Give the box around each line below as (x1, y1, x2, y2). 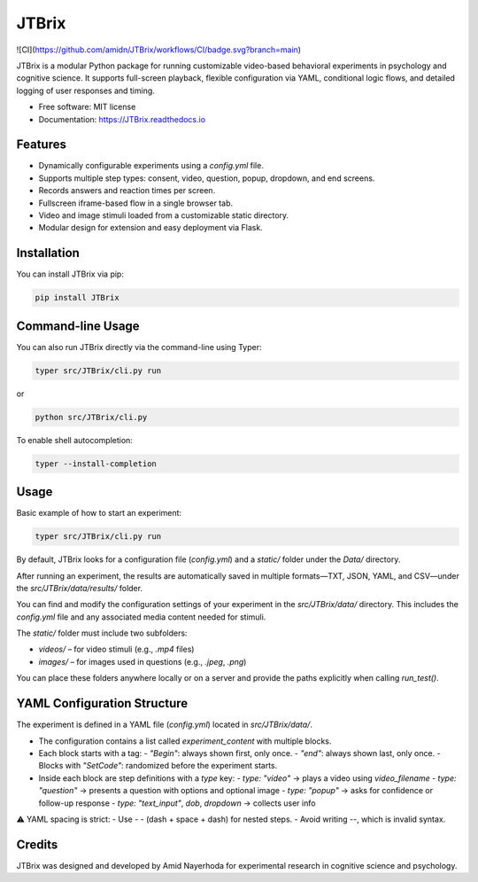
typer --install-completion (35, 458, 157, 469)
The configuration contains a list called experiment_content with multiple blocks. (38, 736, 332, 746)
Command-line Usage (16, 318, 141, 333)
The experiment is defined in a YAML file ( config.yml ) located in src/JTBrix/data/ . (16, 719, 313, 730)
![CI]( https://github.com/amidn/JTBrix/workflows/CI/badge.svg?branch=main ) (16, 44, 301, 55)
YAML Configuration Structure (16, 696, 189, 711)
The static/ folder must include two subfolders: (16, 628, 188, 638)
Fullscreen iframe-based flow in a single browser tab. (38, 198, 234, 208)
